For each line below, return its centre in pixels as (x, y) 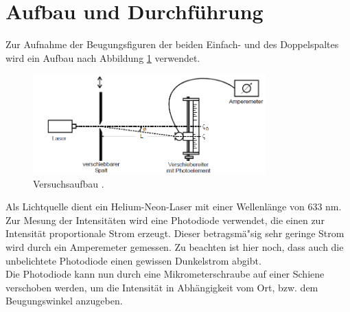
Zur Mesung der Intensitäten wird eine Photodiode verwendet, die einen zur (165, 220)
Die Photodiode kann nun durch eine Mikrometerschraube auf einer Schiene (165, 274)
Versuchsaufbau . (69, 183)
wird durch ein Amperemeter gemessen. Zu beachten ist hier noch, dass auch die (175, 246)
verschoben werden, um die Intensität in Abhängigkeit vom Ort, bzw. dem (162, 287)
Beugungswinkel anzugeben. (64, 301)
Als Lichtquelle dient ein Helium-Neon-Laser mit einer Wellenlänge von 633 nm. (174, 207)
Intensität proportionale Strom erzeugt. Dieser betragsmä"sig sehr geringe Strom (175, 233)
